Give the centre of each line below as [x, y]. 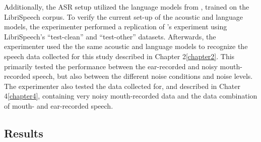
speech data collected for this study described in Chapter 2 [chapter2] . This [119, 56]
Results [24, 133]
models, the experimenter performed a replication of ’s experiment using [116, 27]
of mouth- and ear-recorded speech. [59, 105]
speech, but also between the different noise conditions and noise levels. [143, 76]
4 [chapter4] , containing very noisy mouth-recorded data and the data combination [131, 96]
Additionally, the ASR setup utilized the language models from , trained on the [127, 7]
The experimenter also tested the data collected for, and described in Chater [122, 86]
